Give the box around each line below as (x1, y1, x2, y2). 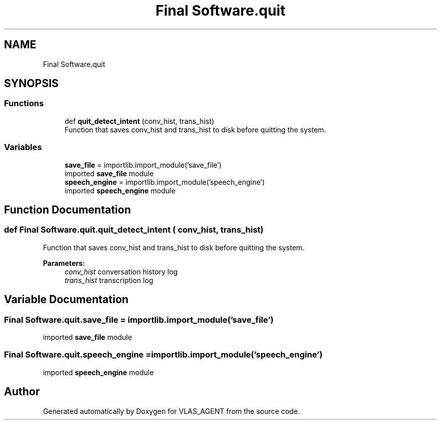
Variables (4, 142, 42, 153)
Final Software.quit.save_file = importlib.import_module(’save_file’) (4, 314, 274, 325)
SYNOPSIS (4, 77, 59, 90)
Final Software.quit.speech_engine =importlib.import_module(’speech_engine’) (4, 349, 323, 360)
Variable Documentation (4, 293, 129, 306)
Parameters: (43, 258, 85, 267)
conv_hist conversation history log (64, 267, 178, 276)
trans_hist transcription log (64, 275, 154, 285)
